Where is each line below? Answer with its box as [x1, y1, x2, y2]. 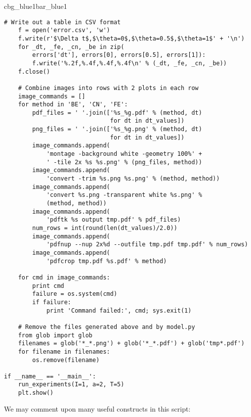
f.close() [18, 68, 50, 75]
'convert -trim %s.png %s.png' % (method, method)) [46, 175, 220, 183]
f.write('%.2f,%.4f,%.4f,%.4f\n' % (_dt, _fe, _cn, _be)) [32, 59, 227, 67]
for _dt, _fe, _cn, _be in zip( [18, 43, 125, 50]
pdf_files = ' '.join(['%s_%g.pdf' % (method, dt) [32, 109, 202, 116]
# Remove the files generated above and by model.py [18, 323, 195, 330]
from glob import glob [18, 331, 92, 339]
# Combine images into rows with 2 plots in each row [18, 84, 199, 92]
